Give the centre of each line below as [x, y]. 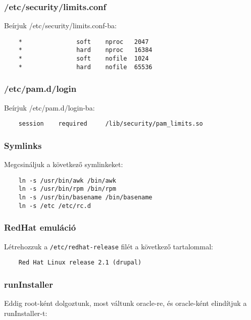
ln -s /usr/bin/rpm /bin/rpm [67, 189]
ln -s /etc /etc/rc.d [55, 206]
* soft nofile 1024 [84, 59]
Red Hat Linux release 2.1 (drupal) [80, 263]
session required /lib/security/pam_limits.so [111, 124]
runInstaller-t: [26, 313]
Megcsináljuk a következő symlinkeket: [64, 164]
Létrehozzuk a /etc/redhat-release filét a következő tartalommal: [109, 246]
